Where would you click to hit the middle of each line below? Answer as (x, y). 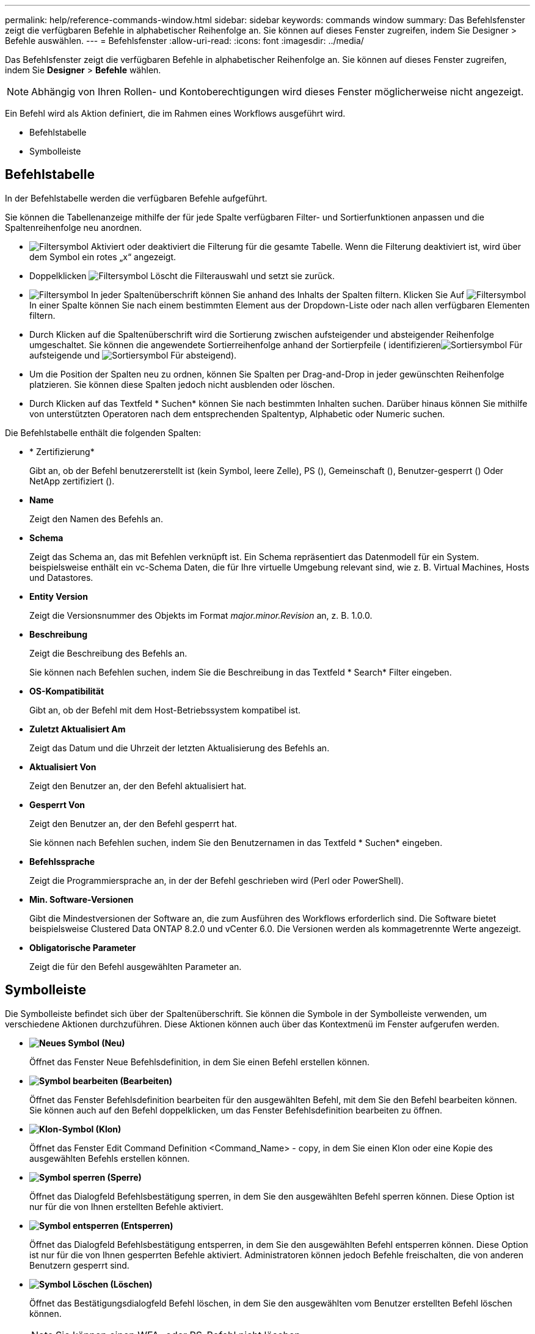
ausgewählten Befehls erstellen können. (110, 1158)
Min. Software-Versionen (82, 899)
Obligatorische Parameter (83, 947)
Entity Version (59, 596)
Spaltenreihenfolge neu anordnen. (74, 227)
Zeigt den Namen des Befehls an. (96, 519)
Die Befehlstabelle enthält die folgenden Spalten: (103, 432)
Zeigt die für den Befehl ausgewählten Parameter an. (136, 966)
